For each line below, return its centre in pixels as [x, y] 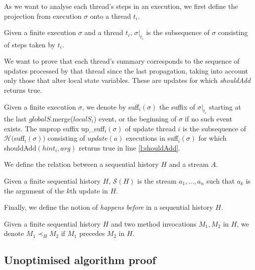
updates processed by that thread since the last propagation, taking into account [126, 70]
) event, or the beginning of [135, 119]
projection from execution [43, 16]
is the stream [157, 181]
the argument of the [34, 190]
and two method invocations [154, 223]
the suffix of [177, 106]
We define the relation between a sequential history [81, 164]
